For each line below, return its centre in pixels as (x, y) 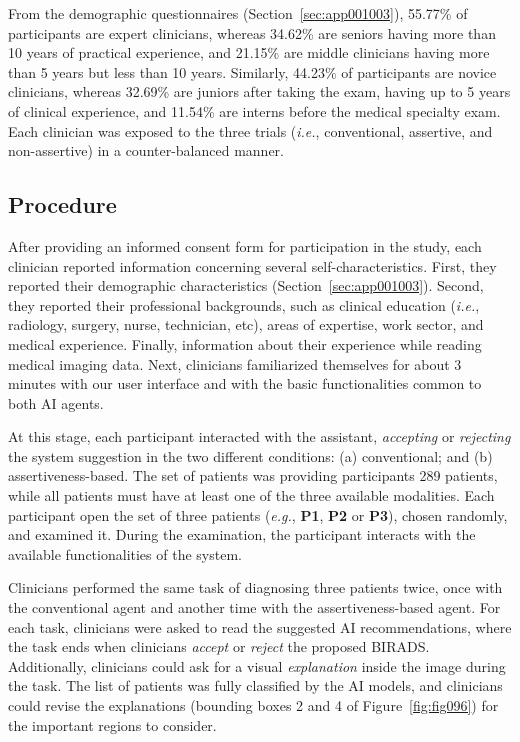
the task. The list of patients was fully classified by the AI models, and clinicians (255, 685)
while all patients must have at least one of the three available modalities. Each (251, 495)
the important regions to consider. (112, 724)
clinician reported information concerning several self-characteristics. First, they (252, 265)
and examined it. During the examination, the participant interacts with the (242, 534)
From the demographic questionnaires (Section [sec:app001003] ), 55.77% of (238, 13)
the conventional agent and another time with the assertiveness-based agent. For (254, 607)
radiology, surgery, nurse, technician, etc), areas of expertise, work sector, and (246, 324)
